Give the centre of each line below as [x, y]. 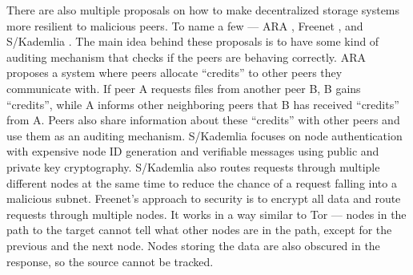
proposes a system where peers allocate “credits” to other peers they [174, 73]
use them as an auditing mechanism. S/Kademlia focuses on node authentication [204, 135]
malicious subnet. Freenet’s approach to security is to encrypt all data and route [204, 198]
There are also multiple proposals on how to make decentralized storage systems [203, 10]
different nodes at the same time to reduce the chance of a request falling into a [202, 182]
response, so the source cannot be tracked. [110, 261]
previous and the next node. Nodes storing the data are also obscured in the [193, 245]
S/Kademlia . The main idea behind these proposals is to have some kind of [193, 41]
